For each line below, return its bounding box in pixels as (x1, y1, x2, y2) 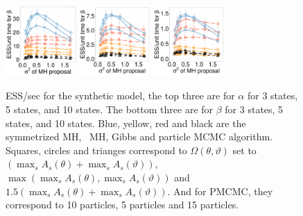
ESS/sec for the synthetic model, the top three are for (6, 88, 235, 103)
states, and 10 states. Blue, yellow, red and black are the (6, 115, 246, 130)
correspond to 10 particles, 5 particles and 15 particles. (6, 197, 239, 212)
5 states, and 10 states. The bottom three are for (6, 101, 214, 116)
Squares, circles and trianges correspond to (6, 142, 187, 157)
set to (232, 142, 257, 157)
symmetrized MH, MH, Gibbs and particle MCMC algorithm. (6, 129, 272, 144)
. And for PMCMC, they (167, 183, 273, 198)
